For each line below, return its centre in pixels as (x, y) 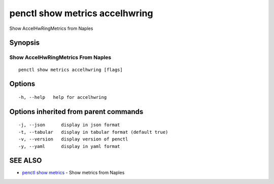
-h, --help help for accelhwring (63, 97)
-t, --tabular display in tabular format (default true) (93, 132)
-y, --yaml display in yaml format (69, 146)
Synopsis (25, 43)
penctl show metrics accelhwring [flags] (71, 69)
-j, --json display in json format (69, 125)
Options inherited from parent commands (76, 112)
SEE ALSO (26, 160)
